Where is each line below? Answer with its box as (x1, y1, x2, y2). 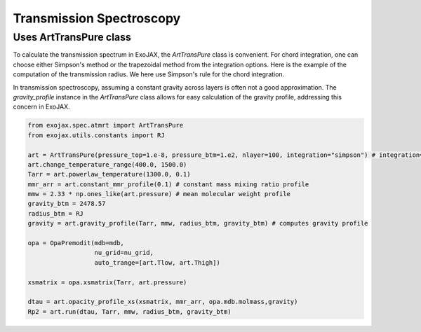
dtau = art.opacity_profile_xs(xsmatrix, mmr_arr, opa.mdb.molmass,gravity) (27, 298, 298, 306)
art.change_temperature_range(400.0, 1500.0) (27, 160, 187, 168)
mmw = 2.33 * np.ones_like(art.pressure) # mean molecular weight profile (27, 190, 291, 198)
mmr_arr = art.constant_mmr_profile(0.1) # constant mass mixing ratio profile (27, 180, 309, 188)
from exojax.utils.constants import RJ (27, 131, 165, 139)
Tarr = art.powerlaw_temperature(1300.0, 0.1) (27, 170, 191, 179)
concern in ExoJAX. (13, 102, 70, 111)
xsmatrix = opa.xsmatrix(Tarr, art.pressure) (27, 278, 187, 286)
